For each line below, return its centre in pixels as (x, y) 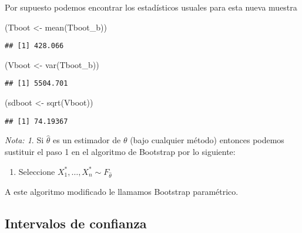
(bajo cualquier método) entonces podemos (207, 140)
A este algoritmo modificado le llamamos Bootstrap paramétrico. (122, 192)
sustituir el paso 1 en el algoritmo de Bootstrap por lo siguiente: (120, 151)
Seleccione (37, 171)
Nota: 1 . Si (24, 140)
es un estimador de (87, 140)
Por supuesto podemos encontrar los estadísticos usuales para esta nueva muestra (151, 7)
